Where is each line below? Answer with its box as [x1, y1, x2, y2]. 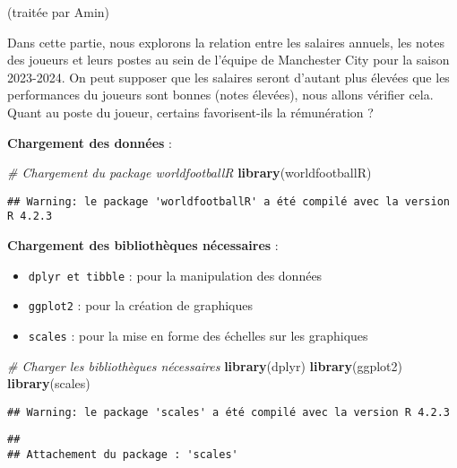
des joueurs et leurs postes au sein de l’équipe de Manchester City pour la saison [7, 50, 450, 69]
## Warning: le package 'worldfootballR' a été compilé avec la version [7, 195, 450, 208]
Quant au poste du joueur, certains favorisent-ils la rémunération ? [7, 102, 374, 121]
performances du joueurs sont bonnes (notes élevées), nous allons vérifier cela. [7, 85, 434, 104]
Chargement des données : [7, 133, 172, 152]
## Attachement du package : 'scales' [7, 448, 238, 462]
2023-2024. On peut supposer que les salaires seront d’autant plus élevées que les [7, 67, 450, 86]
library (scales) [7, 374, 91, 393]
